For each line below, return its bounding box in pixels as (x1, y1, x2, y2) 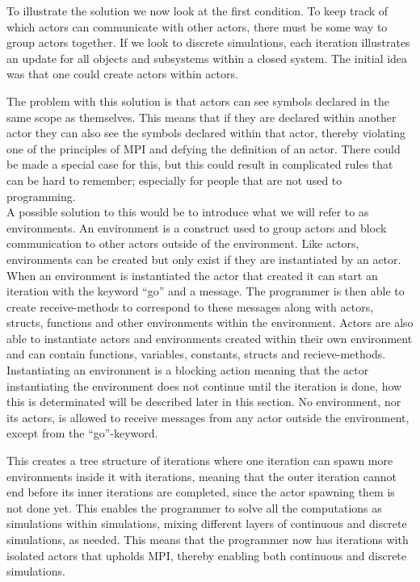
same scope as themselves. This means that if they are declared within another (6, 108, 397, 125)
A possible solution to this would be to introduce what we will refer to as (6, 203, 369, 220)
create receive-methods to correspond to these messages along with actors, (6, 298, 374, 315)
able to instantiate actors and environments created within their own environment (6, 329, 413, 346)
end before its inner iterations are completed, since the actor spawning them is (6, 484, 395, 500)
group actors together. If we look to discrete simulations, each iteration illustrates (6, 34, 410, 51)
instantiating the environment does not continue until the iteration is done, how (6, 377, 402, 394)
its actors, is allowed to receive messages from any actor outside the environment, (6, 408, 409, 425)
